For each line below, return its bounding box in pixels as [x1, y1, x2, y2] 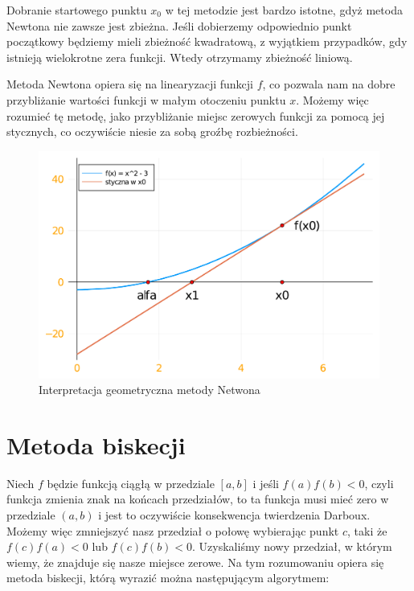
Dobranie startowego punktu [6, 2, 147, 18]
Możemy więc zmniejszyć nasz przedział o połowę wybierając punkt [6, 522, 339, 539]
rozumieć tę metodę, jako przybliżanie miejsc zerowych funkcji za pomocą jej [6, 107, 385, 124]
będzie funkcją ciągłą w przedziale [47, 474, 215, 491]
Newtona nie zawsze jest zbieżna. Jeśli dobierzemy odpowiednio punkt [6, 17, 352, 34]
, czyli [364, 474, 394, 491]
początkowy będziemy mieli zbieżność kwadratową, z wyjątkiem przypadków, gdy [6, 33, 408, 50]
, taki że [346, 522, 387, 539]
